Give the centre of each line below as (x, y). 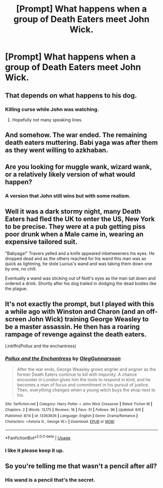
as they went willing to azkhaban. (57, 150)
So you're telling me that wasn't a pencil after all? (81, 466)
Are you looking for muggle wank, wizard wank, (78, 167)
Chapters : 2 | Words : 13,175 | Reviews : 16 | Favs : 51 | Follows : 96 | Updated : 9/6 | (74, 410)
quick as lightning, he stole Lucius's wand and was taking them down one (79, 264)
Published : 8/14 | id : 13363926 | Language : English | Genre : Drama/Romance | (72, 416)
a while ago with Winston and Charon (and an (75, 311)
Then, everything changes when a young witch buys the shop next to (86, 390)
